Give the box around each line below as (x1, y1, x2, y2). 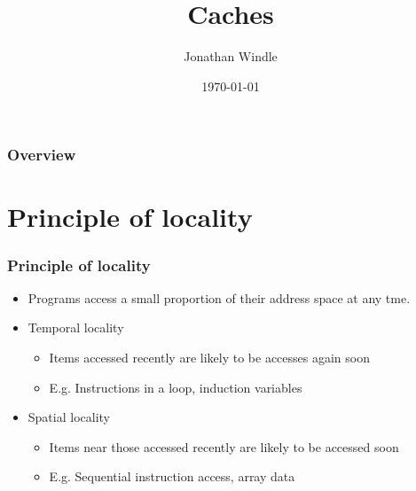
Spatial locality (27, 408, 110, 426)
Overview (7, 144, 76, 166)
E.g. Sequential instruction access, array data (49, 467, 295, 486)
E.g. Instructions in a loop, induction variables (49, 378, 302, 396)
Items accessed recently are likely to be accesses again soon (49, 348, 370, 367)
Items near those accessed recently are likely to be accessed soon (49, 437, 399, 456)
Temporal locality (27, 318, 124, 337)
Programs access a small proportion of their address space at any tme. (27, 288, 411, 307)
